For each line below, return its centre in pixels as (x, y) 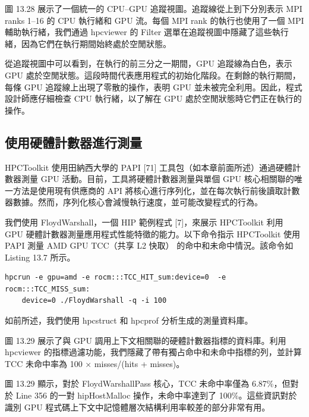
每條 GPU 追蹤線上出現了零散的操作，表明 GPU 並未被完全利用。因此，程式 (154, 87)
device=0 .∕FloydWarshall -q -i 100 (94, 301)
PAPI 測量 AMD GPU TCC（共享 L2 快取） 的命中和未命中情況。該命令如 (149, 245)
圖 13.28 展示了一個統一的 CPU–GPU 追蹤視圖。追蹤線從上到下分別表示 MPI (154, 8)
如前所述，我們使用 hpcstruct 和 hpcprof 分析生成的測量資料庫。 (129, 320)
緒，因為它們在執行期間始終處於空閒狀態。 (88, 43)
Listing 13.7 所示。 (40, 257)
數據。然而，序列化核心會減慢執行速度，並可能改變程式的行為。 (138, 202)
